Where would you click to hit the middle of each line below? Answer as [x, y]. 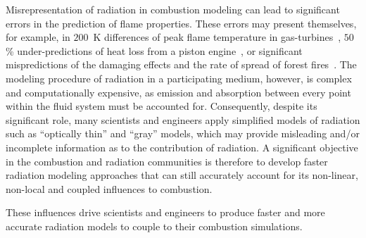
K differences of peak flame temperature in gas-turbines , [217, 37]
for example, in [38, 37]
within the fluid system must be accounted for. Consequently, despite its [162, 106]
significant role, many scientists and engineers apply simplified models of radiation [183, 119]
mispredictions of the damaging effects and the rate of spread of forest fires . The [181, 64]
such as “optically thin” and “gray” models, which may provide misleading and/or [183, 133]
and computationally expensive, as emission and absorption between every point [178, 92]
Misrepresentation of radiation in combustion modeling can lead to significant [173, 9]
